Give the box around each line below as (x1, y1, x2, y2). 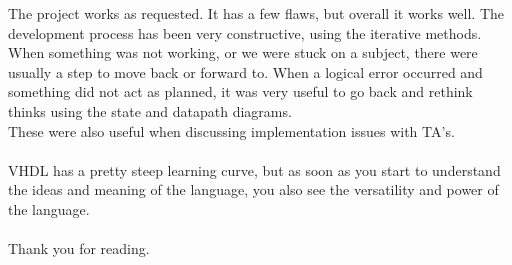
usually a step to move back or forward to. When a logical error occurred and (8, 61, 483, 82)
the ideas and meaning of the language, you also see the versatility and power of (8, 179, 499, 200)
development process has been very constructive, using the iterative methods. (8, 22, 482, 43)
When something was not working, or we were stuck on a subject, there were (8, 42, 478, 63)
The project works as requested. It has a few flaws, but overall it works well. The (8, 3, 505, 23)
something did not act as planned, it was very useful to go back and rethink (8, 81, 473, 102)
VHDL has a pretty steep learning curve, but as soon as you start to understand (8, 159, 501, 180)
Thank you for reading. (8, 238, 150, 259)
